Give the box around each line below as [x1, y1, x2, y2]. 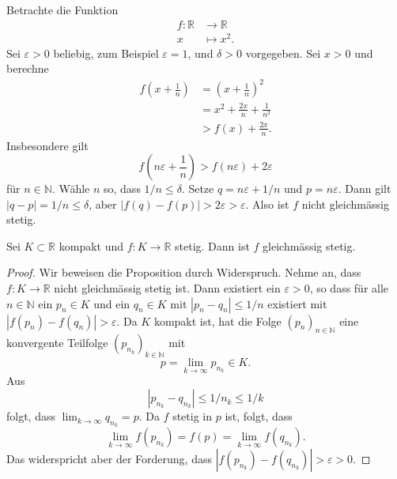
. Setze [181, 180, 214, 197]
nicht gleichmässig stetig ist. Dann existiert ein [54, 280, 281, 296]
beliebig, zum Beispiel [53, 44, 159, 61]
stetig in [172, 408, 213, 424]
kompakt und [59, 237, 124, 254]
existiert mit [267, 295, 327, 311]
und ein [93, 295, 130, 311]
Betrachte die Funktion [6, 2, 119, 17]
